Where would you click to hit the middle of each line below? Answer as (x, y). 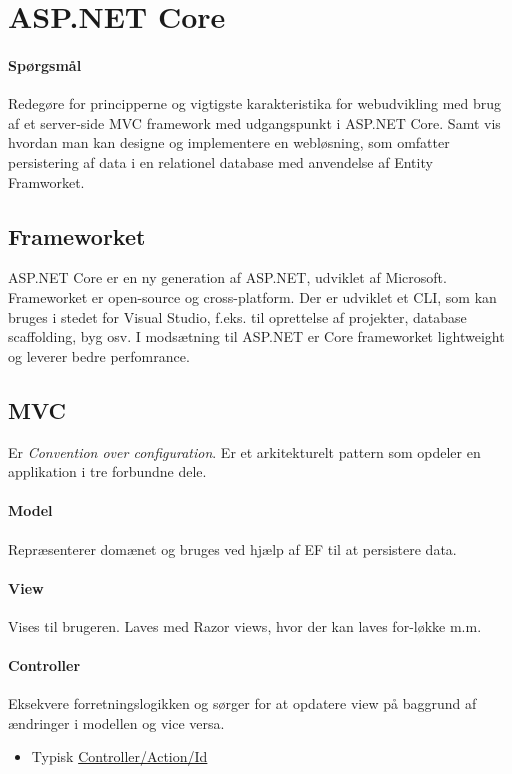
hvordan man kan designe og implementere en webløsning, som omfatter (229, 142)
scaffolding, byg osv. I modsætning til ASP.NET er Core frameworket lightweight (256, 336)
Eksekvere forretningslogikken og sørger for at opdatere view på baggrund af (242, 703)
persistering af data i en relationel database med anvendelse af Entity (220, 161)
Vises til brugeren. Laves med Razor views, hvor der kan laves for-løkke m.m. (245, 625)
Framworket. (46, 181)
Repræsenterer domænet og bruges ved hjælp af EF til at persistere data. (232, 548)
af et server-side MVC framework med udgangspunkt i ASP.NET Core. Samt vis (254, 122)
